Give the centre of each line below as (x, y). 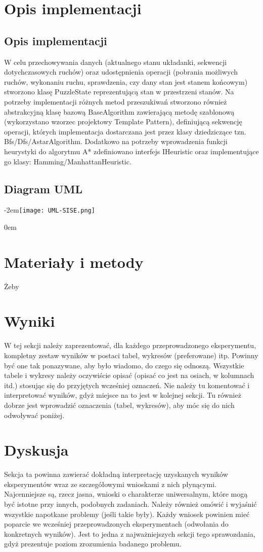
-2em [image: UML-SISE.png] (50, 210)
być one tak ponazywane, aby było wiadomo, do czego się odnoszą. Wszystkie (124, 365)
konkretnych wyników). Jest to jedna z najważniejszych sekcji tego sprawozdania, (130, 533)
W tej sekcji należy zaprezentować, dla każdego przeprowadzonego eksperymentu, (130, 345)
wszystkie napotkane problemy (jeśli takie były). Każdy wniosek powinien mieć (127, 514)
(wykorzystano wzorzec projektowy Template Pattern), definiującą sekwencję (123, 122)
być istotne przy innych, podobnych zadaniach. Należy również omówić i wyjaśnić (130, 504)
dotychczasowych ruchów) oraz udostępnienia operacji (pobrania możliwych (121, 72)
